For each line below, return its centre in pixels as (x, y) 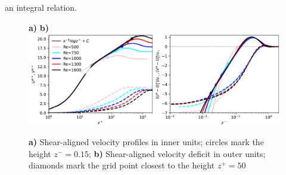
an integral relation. (41, 7)
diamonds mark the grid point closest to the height (122, 165)
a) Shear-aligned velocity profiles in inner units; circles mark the (146, 141)
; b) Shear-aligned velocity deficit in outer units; (177, 153)
